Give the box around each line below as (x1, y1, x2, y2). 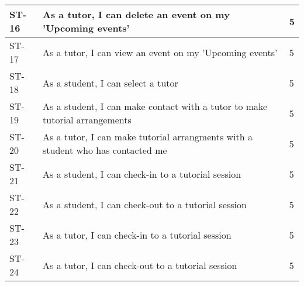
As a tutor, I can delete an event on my (43, 8, 230, 21)
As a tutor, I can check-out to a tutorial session (43, 258, 237, 272)
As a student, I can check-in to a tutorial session (43, 167, 241, 181)
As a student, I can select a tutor (43, 75, 178, 89)
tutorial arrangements (43, 113, 132, 126)
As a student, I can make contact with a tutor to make (43, 99, 268, 113)
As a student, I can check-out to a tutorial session (43, 197, 247, 211)
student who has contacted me (43, 143, 167, 157)
